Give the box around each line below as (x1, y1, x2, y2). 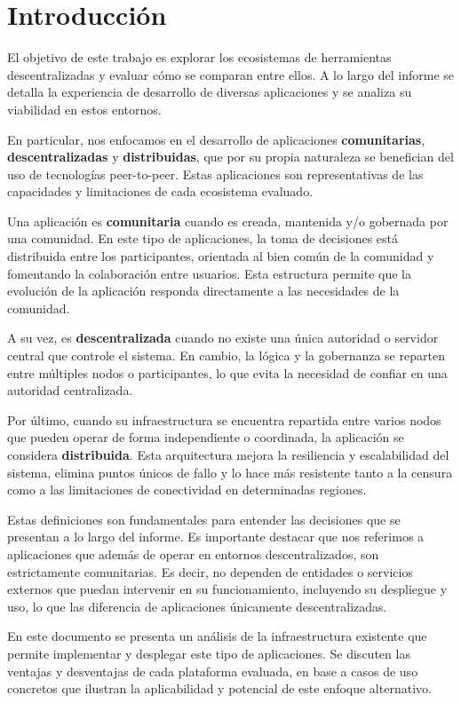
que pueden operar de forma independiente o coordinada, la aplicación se (7, 428, 404, 446)
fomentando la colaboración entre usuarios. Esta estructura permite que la (7, 264, 411, 282)
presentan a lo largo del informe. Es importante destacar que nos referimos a (7, 527, 425, 546)
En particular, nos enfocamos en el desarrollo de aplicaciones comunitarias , (7, 130, 425, 148)
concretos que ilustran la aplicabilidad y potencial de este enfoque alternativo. (7, 679, 432, 698)
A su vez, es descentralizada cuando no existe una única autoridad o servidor (7, 328, 439, 347)
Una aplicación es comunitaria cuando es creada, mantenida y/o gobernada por (7, 211, 449, 230)
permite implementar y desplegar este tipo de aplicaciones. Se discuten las (7, 644, 410, 662)
